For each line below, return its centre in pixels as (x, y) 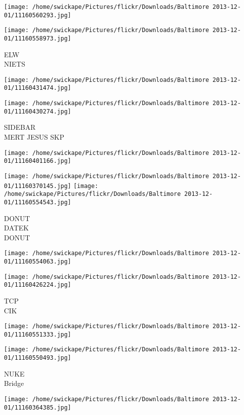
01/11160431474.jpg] (38, 88)
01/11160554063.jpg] (38, 262)
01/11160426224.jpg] (38, 285)
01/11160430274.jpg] (38, 111)
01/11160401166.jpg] (38, 161)
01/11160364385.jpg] (38, 407)
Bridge (14, 383)
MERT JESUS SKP (34, 137)
